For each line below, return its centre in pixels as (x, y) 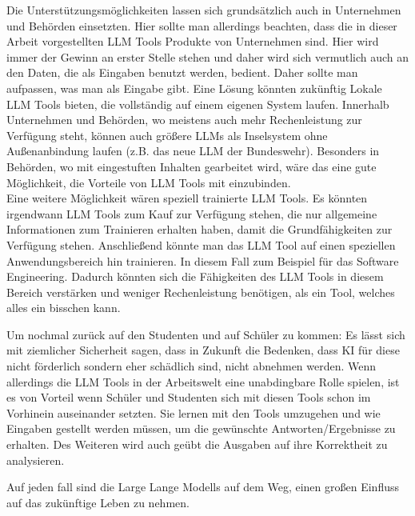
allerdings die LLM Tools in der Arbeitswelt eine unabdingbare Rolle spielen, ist (203, 381)
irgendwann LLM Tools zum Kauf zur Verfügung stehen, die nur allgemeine (192, 213)
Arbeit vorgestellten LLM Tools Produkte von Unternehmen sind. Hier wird (193, 41)
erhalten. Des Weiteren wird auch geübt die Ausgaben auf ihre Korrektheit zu (197, 444)
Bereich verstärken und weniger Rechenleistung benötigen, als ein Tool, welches (201, 292)
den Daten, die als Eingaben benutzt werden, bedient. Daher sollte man (182, 72)
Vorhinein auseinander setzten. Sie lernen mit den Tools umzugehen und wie (194, 412)
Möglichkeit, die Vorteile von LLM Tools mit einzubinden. (149, 182)
